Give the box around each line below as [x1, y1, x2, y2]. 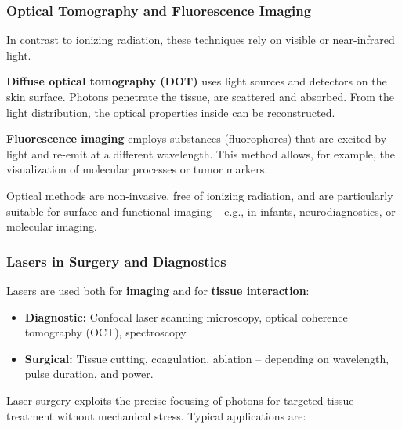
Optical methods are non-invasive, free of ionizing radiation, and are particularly [6, 187, 393, 203]
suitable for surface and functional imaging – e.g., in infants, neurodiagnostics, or [6, 202, 396, 219]
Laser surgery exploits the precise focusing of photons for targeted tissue [6, 391, 354, 408]
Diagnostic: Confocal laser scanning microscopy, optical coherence [24, 308, 348, 325]
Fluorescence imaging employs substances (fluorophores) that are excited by [6, 130, 387, 147]
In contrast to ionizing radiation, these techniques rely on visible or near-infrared [6, 31, 395, 48]
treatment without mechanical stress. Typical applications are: [6, 407, 306, 424]
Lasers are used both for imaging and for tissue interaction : [6, 282, 310, 298]
